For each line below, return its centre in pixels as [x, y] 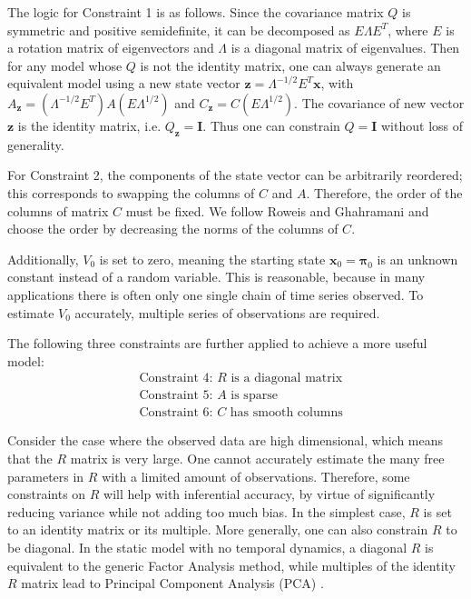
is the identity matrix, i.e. [89, 125]
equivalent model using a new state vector [124, 83]
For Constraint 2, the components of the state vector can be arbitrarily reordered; [235, 175]
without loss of [422, 125]
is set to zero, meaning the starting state [212, 259]
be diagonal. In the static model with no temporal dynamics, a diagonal [207, 547]
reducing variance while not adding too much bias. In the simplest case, [206, 511]
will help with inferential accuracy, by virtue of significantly [270, 494]
